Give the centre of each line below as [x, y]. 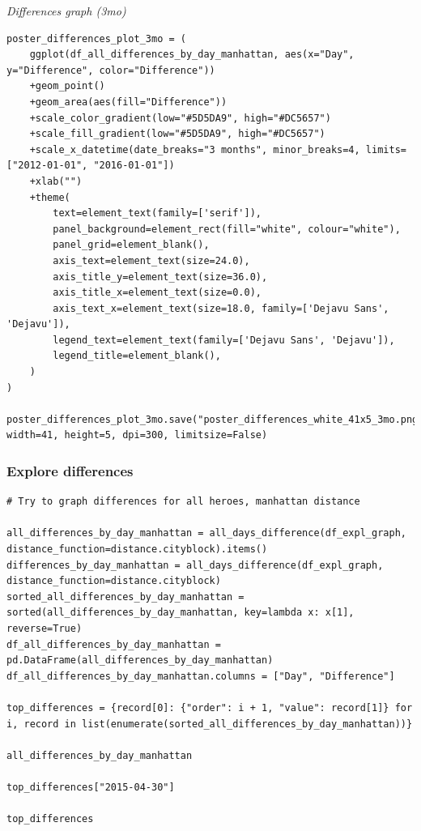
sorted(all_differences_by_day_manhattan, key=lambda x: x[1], [181, 613]
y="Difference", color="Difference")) [111, 70]
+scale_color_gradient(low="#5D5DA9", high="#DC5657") [180, 118]
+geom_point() [67, 86]
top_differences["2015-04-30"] [91, 787]
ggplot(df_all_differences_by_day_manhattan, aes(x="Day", [192, 55]
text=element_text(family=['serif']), [157, 213]
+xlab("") [56, 181]
